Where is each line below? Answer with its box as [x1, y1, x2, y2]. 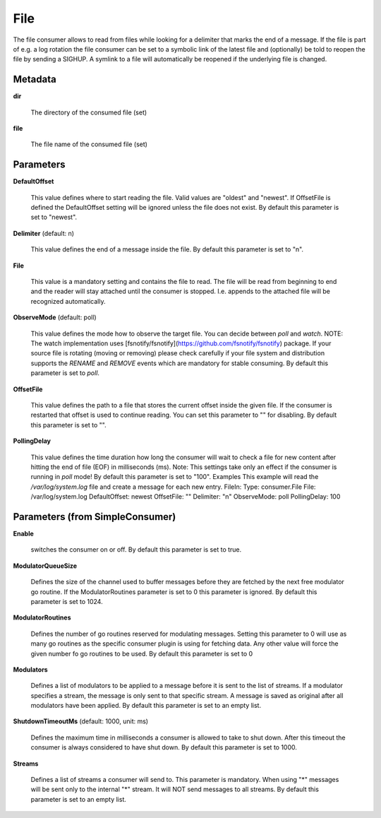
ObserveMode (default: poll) [13, 313, 97, 321]
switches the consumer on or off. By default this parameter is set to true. [30, 545, 242, 554]
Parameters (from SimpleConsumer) [13, 511, 176, 523]
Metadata [13, 73, 56, 85]
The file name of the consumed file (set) [30, 140, 148, 148]
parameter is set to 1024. [30, 597, 103, 605]
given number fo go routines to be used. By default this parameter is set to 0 [30, 649, 253, 658]
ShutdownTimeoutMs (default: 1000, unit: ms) [13, 717, 148, 725]
